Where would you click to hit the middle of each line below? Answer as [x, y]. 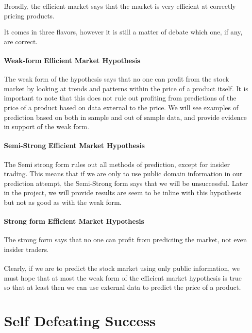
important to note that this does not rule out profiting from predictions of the [120, 98]
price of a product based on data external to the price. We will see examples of [121, 107]
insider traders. [26, 249]
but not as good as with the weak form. [63, 202]
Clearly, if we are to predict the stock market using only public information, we [122, 268]
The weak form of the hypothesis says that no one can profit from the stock [117, 79]
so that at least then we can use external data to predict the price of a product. [123, 287]
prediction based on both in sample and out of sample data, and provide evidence [126, 117]
